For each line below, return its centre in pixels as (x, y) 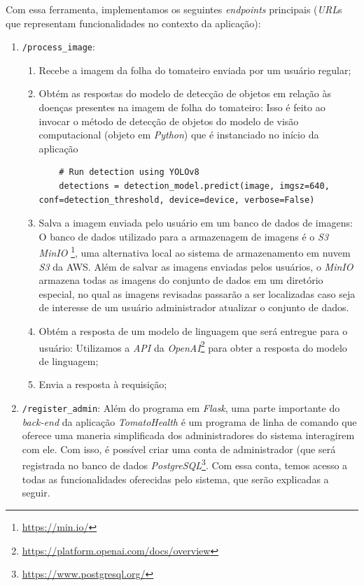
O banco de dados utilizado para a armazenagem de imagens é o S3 (184, 236)
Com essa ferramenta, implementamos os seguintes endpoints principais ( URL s (174, 9)
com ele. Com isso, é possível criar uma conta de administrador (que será (179, 449)
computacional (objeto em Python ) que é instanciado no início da (179, 135)
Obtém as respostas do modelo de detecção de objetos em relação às (185, 93)
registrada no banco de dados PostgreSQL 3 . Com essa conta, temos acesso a (185, 464)
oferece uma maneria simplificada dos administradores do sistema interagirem (188, 435)
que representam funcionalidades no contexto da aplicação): (133, 23)
